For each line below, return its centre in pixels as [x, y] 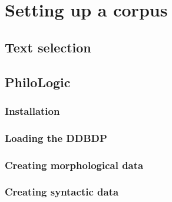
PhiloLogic [38, 82]
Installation [32, 110]
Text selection [48, 47]
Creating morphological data [74, 165]
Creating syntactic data [62, 192]
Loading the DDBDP [56, 138]
